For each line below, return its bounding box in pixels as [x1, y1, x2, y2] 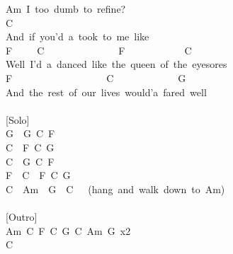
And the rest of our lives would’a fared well [6, 84, 207, 99]
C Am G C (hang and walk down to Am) [6, 181, 225, 196]
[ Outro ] [6, 209, 38, 224]
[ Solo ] [6, 112, 30, 127]
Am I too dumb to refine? [6, 1, 126, 16]
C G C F [6, 154, 55, 168]
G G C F [6, 126, 55, 141]
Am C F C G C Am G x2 [6, 223, 131, 238]
